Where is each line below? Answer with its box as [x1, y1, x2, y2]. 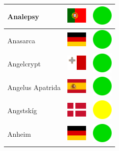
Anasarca [7, 35, 35, 45]
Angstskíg [7, 105, 37, 116]
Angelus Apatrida [7, 82, 61, 92]
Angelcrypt [7, 59, 41, 69]
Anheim [7, 129, 31, 139]
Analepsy [7, 11, 39, 21]
